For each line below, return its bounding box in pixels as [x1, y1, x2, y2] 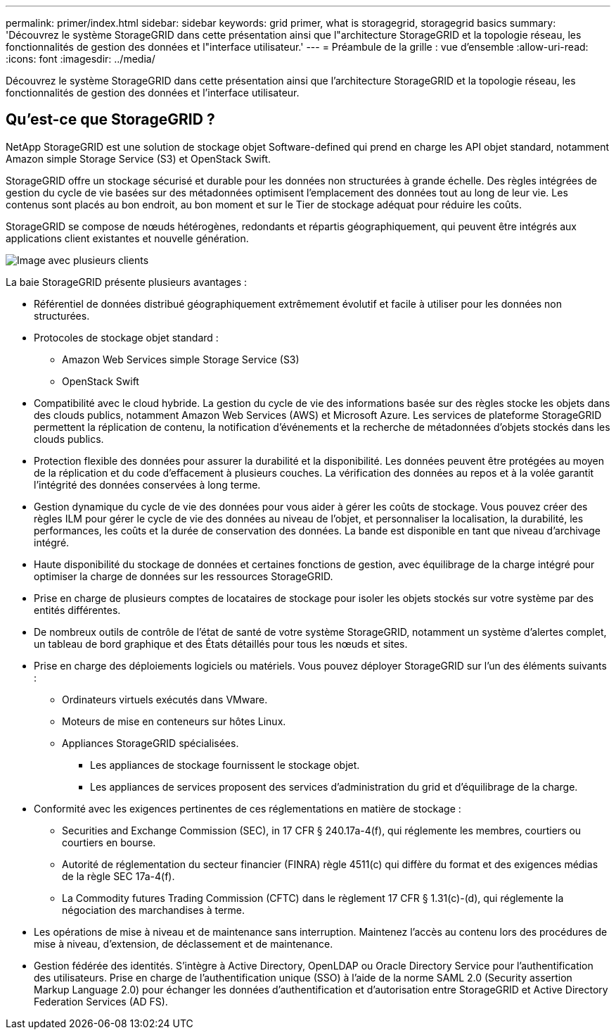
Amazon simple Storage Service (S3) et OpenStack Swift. [6, 152, 271, 165]
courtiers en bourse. [62, 836, 156, 848]
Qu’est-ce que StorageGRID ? [6, 111, 215, 129]
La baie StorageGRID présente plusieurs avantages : [6, 275, 248, 288]
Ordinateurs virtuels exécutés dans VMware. [62, 693, 268, 705]
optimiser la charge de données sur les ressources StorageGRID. [34, 570, 333, 582]
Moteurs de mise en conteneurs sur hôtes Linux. [62, 715, 286, 727]
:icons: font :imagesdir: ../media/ [6, 53, 155, 65]
